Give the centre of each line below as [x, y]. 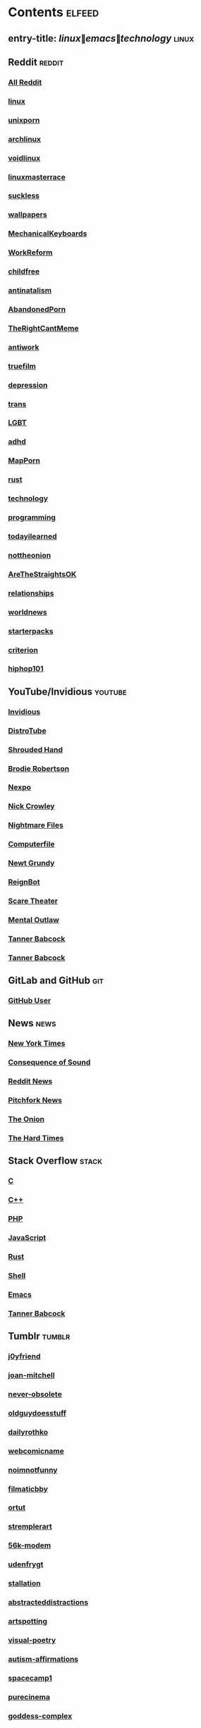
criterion [23, 650]
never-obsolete [35, 1394]
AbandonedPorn [37, 309]
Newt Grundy [31, 863]
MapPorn [24, 461]
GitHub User [30, 1001]
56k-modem [30, 1545]
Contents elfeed [54, 12]
